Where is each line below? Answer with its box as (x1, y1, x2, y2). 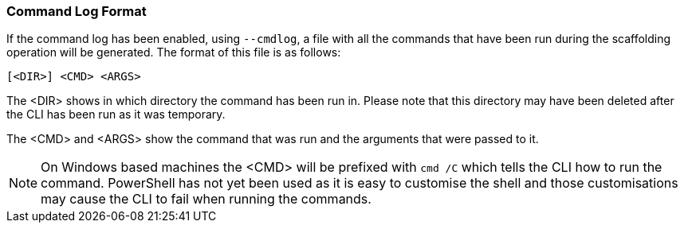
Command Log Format (6, 3, 147, 19)
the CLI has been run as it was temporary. (6, 107, 226, 122)
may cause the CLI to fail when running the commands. (41, 191, 371, 208)
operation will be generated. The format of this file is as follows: (6, 45, 341, 60)
